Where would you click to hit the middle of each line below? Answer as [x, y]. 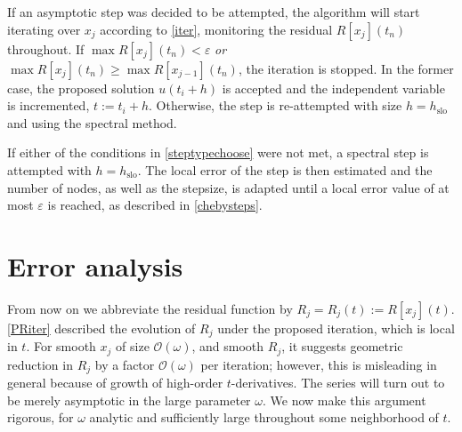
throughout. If [46, 48]
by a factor [125, 364]
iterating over [44, 29]
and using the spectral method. [92, 122]
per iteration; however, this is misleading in [319, 364]
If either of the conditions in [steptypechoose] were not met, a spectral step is [218, 152]
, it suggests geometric [342, 346]
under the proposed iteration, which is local [336, 328]
